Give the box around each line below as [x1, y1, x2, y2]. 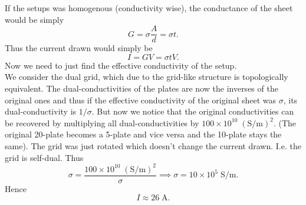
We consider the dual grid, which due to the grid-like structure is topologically [5, 70, 288, 83]
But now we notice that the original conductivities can [97, 105, 294, 117]
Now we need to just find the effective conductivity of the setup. [5, 59, 237, 71]
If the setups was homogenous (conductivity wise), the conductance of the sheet [5, 2, 293, 14]
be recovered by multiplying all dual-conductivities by [5, 116, 199, 129]
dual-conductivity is [5, 105, 77, 117]
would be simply [5, 13, 64, 25]
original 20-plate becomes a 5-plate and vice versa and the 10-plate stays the [5, 128, 282, 140]
